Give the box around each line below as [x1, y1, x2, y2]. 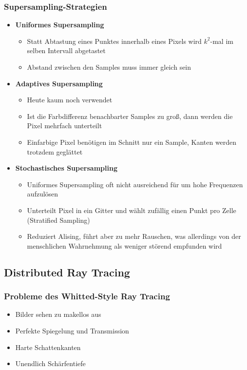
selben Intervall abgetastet [27, 45, 106, 56]
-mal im [210, 36, 233, 46]
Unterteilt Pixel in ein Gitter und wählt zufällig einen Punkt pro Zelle [27, 205, 236, 215]
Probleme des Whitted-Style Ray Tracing [4, 290, 170, 302]
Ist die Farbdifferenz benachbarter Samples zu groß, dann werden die [27, 111, 233, 121]
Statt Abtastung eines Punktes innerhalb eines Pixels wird [27, 36, 202, 46]
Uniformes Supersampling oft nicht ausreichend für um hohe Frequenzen [27, 179, 243, 189]
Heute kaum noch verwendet [27, 95, 113, 105]
